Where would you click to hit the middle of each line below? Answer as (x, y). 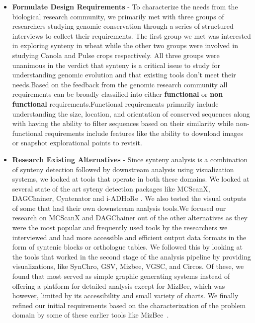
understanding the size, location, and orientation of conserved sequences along (131, 113)
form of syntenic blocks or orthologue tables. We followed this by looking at (127, 247)
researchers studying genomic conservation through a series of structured (123, 26)
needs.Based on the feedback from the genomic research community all (120, 84)
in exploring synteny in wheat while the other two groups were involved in (125, 45)
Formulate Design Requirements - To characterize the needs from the (125, 6)
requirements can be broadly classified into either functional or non (118, 94)
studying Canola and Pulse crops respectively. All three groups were (116, 55)
